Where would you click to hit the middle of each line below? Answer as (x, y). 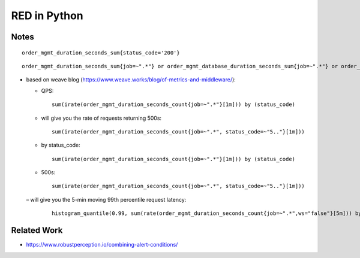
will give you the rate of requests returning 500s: (101, 118)
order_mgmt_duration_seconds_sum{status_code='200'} (101, 53)
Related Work (37, 230)
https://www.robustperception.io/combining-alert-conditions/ (102, 245)
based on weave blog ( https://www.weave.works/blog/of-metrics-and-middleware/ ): (131, 80)
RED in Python (47, 16)
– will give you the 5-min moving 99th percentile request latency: (106, 199)
